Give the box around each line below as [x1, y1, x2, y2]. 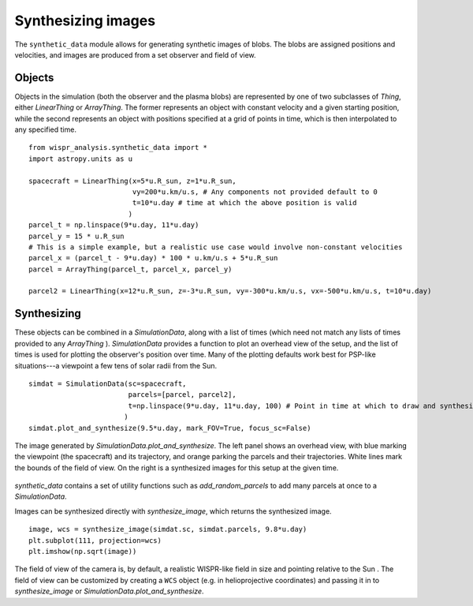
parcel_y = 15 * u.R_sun [28, 231, 125, 241]
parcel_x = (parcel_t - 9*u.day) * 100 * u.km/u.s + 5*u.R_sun [28, 253, 278, 263]
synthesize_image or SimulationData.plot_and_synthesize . [14, 586, 204, 596]
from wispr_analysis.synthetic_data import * [28, 143, 208, 152]
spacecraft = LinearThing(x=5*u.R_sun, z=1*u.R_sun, [28, 176, 236, 185]
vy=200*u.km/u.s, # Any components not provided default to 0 [132, 187, 378, 196]
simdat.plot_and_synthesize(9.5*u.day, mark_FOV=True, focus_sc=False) [28, 423, 311, 432]
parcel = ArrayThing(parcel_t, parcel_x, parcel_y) [28, 264, 233, 274]
